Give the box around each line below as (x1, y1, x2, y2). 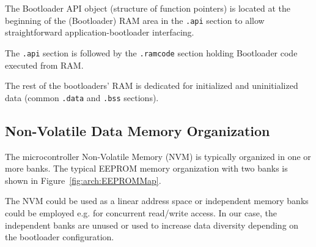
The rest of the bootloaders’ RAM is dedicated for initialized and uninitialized (5, 79, 298, 92)
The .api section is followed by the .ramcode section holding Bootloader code (5, 46, 298, 59)
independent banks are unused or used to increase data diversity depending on (5, 218, 299, 231)
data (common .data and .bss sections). (5, 91, 159, 104)
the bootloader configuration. (5, 230, 114, 243)
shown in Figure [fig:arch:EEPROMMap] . (5, 173, 161, 186)
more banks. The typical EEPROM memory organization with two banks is (5, 162, 288, 175)
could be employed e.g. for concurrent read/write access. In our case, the (5, 206, 277, 219)
